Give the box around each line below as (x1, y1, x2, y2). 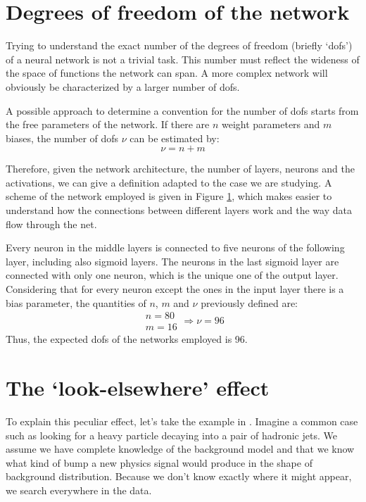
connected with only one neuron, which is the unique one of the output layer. (6, 268, 339, 282)
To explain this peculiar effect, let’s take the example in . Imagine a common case (6, 414, 358, 428)
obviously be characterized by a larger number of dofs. (6, 79, 240, 94)
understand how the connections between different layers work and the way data (6, 203, 352, 218)
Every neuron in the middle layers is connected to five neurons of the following (6, 240, 345, 255)
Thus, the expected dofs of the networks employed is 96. (6, 332, 248, 346)
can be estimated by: (130, 130, 220, 145)
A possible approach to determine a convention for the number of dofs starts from (6, 103, 359, 118)
